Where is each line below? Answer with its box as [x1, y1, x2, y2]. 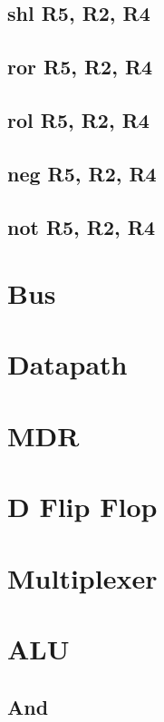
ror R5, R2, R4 [7, 53, 153, 81]
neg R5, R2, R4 [7, 159, 157, 187]
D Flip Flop [7, 488, 158, 525]
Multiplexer [7, 559, 158, 596]
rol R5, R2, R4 [7, 105, 150, 133]
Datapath [7, 346, 128, 383]
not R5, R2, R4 [7, 212, 156, 240]
